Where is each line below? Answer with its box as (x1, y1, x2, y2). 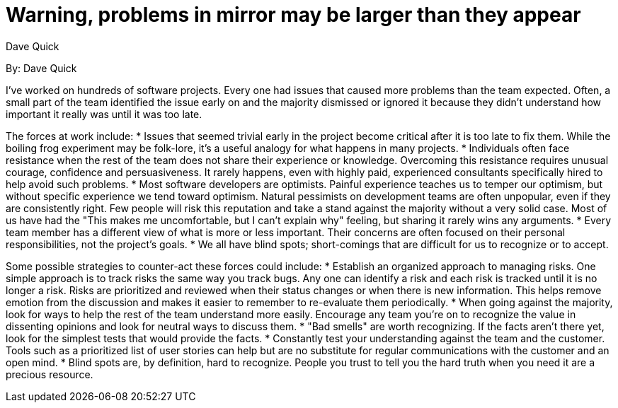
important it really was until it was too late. (6, 107, 202, 120)
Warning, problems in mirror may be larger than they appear (6, 3, 581, 27)
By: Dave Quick (6, 62, 77, 74)
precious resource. (6, 368, 93, 380)
